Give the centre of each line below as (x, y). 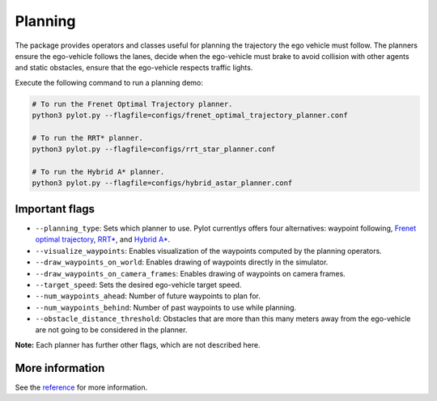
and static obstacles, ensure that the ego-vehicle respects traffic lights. (134, 68)
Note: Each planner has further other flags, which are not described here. (138, 344)
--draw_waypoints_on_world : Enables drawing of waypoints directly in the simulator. (182, 262)
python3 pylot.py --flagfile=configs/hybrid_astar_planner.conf (162, 183)
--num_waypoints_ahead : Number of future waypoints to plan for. (148, 296)
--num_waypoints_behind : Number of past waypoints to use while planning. (166, 307)
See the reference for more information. (81, 387)
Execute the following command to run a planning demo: (109, 82)
